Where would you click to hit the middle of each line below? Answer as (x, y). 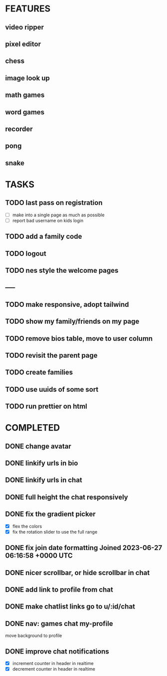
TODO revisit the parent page (52, 355)
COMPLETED (33, 428)
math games (25, 95)
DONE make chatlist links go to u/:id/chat (70, 607)
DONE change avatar (38, 446)
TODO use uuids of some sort (52, 389)
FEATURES (28, 9)
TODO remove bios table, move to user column (79, 338)
